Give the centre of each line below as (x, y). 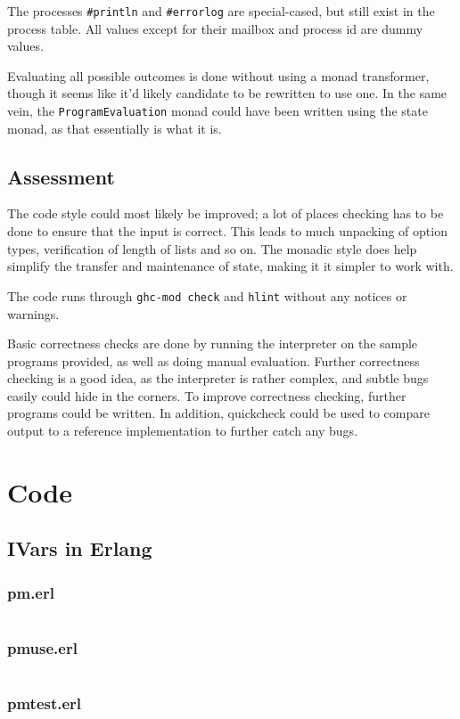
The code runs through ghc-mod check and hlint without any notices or (207, 295)
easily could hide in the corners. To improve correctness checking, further (207, 395)
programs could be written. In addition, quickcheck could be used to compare (218, 413)
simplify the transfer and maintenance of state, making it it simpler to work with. (230, 266)
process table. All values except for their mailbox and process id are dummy (215, 28)
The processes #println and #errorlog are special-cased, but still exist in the (221, 11)
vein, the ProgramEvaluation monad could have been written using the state (218, 111)
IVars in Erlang (80, 548)
